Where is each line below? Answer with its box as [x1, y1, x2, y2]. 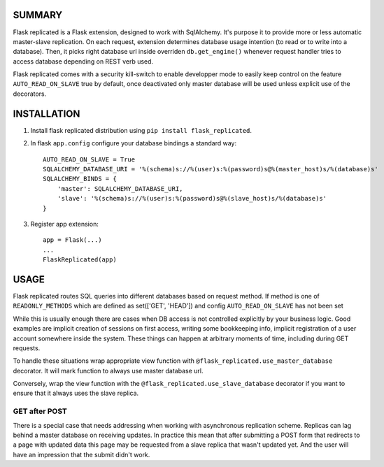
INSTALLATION [13, 108, 80, 120]
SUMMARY [13, 9, 63, 21]
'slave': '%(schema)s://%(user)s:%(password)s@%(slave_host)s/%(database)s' [57, 194, 327, 203]
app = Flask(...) [43, 236, 102, 244]
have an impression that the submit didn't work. [13, 450, 150, 459]
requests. [13, 343, 41, 352]
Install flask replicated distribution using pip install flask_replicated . [30, 126, 252, 134]
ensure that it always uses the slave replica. [13, 389, 139, 398]
